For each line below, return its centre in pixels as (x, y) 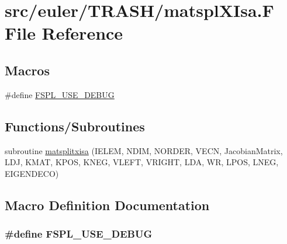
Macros (27, 70)
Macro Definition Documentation (107, 205)
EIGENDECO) (32, 173)
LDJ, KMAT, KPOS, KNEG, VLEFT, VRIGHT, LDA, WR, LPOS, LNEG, (142, 162)
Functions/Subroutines (75, 126)
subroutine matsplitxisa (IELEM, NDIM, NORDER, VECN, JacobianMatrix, (144, 150)
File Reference (64, 33)
